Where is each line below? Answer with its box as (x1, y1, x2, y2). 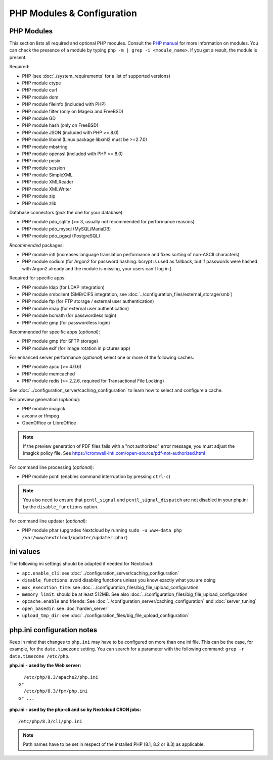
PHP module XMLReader (22, 179, 74, 185)
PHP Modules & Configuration (9, 8, 138, 19)
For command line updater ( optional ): (9, 518, 87, 524)
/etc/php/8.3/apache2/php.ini (23, 674, 99, 680)
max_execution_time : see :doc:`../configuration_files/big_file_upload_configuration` (22, 584, 200, 590)
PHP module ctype (22, 80, 61, 86)
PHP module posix (22, 158, 61, 164)
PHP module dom (22, 94, 59, 100)
